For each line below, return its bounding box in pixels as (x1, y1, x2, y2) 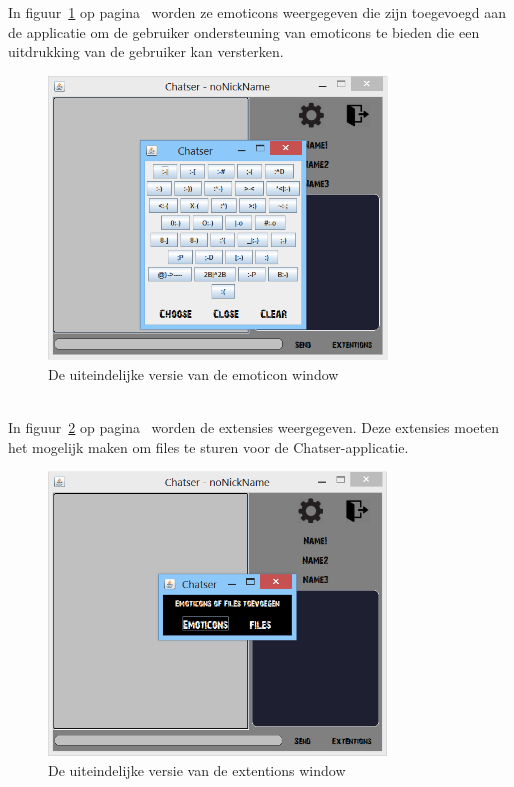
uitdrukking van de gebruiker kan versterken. (8, 41, 284, 62)
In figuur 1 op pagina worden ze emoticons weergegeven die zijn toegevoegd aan (8, 2, 506, 22)
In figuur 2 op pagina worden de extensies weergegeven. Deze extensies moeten (8, 417, 499, 438)
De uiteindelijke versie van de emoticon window (48, 364, 339, 385)
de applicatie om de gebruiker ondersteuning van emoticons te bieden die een (8, 21, 480, 42)
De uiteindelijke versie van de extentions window (48, 760, 346, 781)
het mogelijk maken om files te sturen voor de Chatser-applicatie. (8, 436, 409, 457)
